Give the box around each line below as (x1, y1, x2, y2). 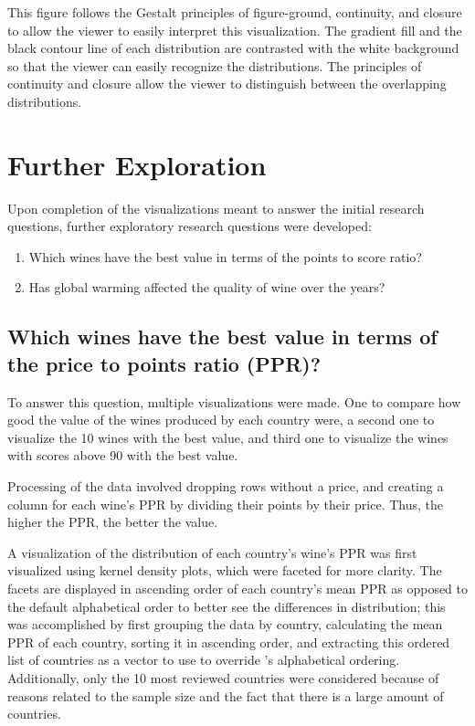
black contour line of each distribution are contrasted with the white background (7, 38, 459, 58)
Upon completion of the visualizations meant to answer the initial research (7, 198, 425, 217)
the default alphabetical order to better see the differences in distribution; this (7, 596, 446, 616)
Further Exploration (7, 145, 267, 183)
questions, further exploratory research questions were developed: (7, 216, 372, 236)
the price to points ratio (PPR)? (7, 349, 322, 377)
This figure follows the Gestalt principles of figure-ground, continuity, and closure (7, 3, 462, 21)
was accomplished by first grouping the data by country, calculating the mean (7, 615, 443, 634)
